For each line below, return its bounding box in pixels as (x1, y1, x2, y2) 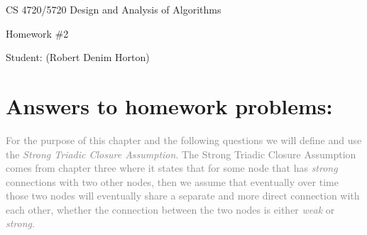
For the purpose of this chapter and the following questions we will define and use (6, 132, 362, 147)
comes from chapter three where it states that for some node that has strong (6, 160, 338, 175)
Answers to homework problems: (6, 91, 333, 120)
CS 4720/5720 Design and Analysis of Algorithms (6, 2, 221, 16)
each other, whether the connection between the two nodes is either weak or (6, 202, 335, 217)
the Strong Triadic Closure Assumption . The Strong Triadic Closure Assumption (6, 146, 356, 161)
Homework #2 (6, 26, 69, 40)
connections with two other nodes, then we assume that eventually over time (6, 174, 339, 189)
